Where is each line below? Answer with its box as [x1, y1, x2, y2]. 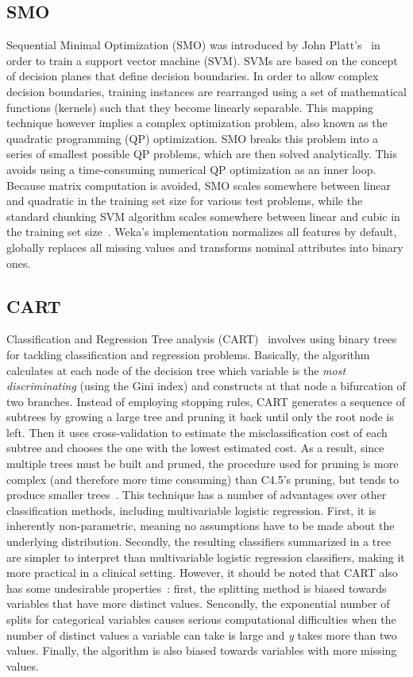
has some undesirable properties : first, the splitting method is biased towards [6, 579, 387, 596]
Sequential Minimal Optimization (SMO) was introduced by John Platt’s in [6, 37, 380, 53]
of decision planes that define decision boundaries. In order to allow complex [6, 68, 379, 84]
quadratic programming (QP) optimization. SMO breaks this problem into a [6, 130, 379, 146]
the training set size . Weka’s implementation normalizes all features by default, [6, 223, 397, 240]
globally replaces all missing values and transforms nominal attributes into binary [6, 238, 403, 255]
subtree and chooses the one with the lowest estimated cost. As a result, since [6, 439, 384, 456]
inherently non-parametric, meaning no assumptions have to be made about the [6, 517, 395, 534]
